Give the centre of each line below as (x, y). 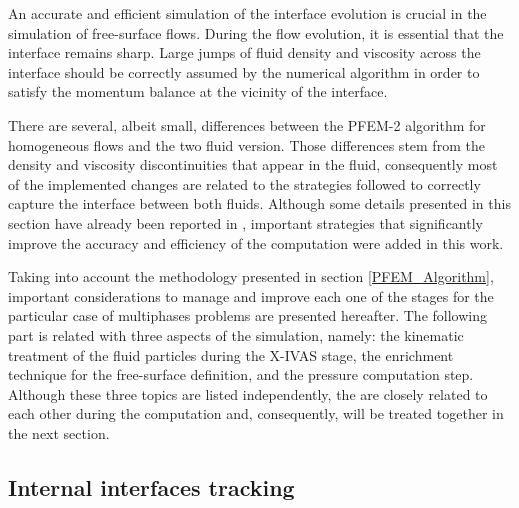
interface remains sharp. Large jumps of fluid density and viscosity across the (244, 52)
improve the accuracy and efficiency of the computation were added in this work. (256, 242)
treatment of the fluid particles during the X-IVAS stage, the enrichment (231, 354)
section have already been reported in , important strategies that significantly (245, 222)
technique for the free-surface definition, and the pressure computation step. (241, 374)
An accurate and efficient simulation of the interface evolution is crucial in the (247, 13)
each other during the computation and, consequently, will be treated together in (256, 413)
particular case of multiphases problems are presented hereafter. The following (247, 315)
